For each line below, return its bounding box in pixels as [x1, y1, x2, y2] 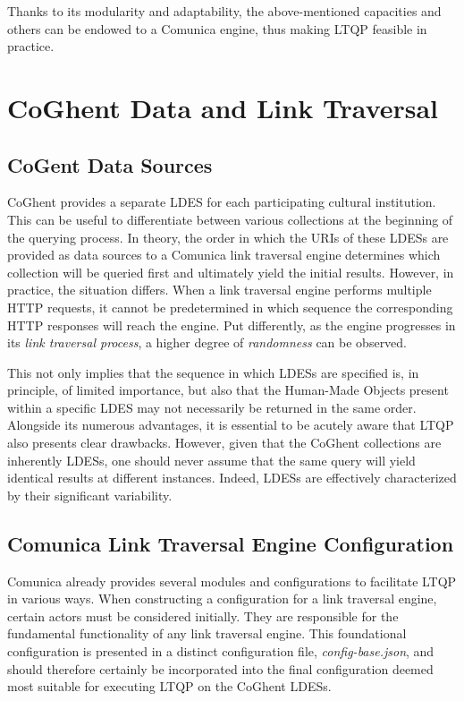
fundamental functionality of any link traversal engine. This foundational [7, 624, 407, 643]
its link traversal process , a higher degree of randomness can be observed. [7, 333, 408, 352]
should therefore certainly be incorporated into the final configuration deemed [7, 659, 434, 678]
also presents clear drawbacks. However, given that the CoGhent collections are [7, 433, 442, 452]
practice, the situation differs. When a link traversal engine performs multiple [7, 280, 432, 299]
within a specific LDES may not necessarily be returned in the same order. [7, 398, 417, 416]
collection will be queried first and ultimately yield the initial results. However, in [7, 262, 454, 281]
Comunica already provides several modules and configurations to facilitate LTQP [7, 571, 457, 590]
